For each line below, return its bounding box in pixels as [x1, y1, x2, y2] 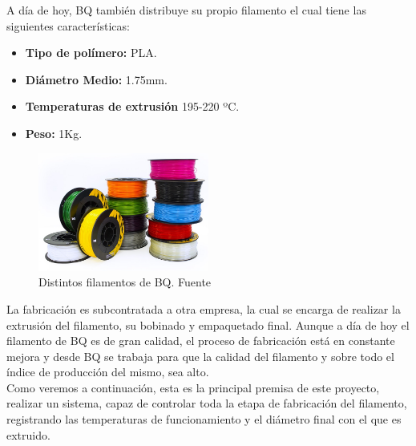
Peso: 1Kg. [25, 124, 83, 141]
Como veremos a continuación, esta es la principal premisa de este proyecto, [6, 379, 380, 395]
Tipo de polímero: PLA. [25, 44, 157, 61]
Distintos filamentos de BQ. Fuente [38, 274, 212, 290]
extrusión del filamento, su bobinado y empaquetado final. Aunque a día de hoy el [6, 316, 410, 333]
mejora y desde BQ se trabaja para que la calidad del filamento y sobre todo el [6, 347, 394, 364]
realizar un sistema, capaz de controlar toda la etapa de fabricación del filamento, [6, 395, 407, 412]
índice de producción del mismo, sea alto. [6, 363, 209, 380]
